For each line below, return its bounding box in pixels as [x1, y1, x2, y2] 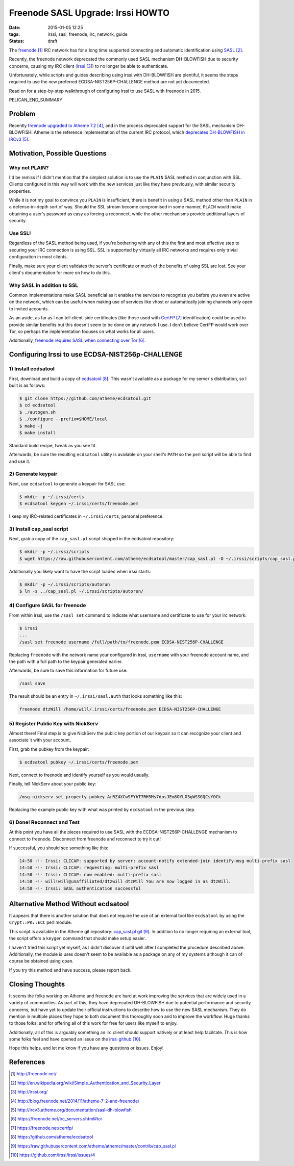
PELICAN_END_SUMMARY [9, 97, 63, 103]
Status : [9, 38, 24, 44]
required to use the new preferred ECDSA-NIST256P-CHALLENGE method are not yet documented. [9, 79, 210, 85]
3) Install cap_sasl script [9, 525, 69, 532]
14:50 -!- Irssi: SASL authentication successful [19, 886, 141, 891]
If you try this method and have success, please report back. [9, 967, 132, 973]
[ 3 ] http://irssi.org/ [10, 1089, 48, 1095]
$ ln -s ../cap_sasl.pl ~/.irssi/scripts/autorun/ [19, 588, 144, 594]
